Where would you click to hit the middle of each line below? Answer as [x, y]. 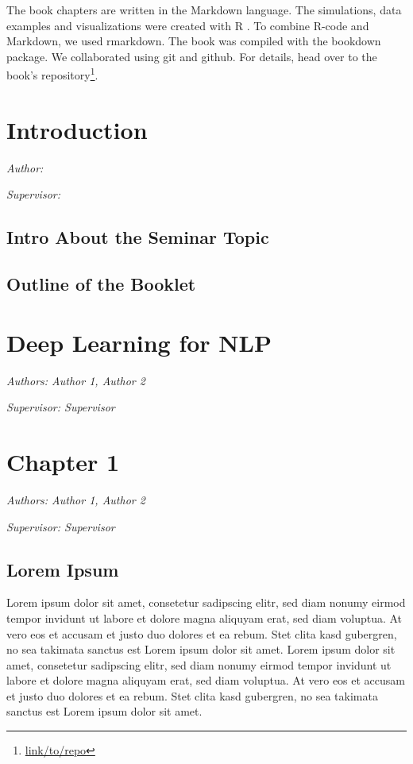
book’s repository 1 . [52, 74]
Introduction [77, 129]
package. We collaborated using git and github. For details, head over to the [192, 56]
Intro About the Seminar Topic [138, 237]
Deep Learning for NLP [139, 342]
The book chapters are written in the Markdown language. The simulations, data [204, 10]
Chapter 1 [63, 461]
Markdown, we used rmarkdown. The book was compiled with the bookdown [194, 41]
